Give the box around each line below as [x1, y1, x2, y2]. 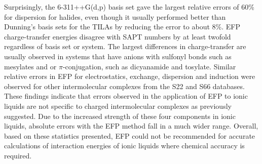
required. [4, 150, 32, 160]
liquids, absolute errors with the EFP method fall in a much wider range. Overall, [4, 120, 258, 131]
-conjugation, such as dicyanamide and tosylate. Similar [62, 61, 236, 71]
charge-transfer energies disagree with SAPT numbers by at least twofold [4, 31, 231, 42]
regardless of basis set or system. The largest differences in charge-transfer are [4, 41, 246, 52]
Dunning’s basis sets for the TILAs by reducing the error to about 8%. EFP [4, 21, 240, 32]
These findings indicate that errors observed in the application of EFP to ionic [4, 91, 248, 101]
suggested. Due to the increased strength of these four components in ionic [4, 110, 236, 121]
